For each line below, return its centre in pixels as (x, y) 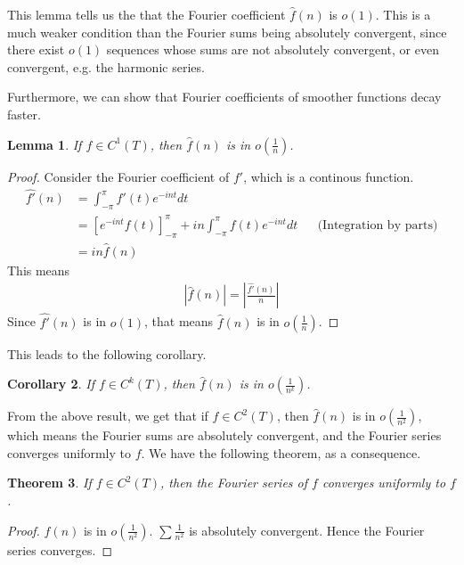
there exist (36, 49)
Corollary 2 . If (51, 384)
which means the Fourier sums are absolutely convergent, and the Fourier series (224, 435)
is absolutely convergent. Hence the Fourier (307, 530)
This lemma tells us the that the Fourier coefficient (147, 14)
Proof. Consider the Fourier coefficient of (118, 176)
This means (39, 270)
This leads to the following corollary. (107, 353)
